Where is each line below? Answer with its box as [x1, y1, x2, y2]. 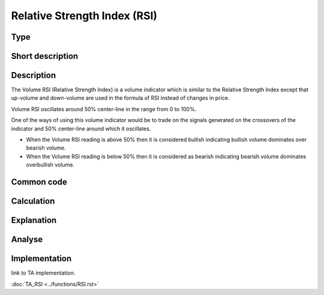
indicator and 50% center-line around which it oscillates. [11, 125, 151, 132]
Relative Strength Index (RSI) [11, 9, 158, 22]
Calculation [11, 196, 55, 207]
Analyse [11, 234, 43, 245]
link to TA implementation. [11, 269, 76, 276]
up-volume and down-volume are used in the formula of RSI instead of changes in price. [11, 94, 230, 102]
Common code [11, 177, 67, 187]
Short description [11, 51, 79, 61]
